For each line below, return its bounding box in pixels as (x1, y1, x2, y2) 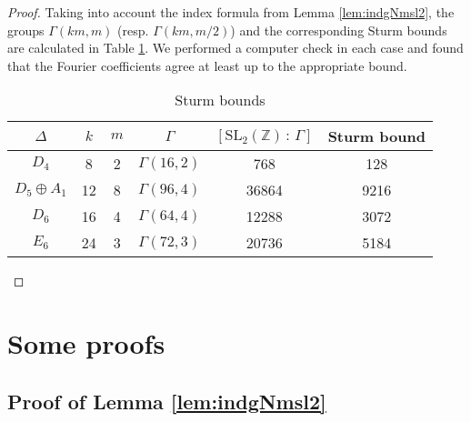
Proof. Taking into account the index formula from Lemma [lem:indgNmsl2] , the (7, 3, 455, 21)
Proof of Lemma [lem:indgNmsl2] (7, 387, 326, 415)
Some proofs (7, 325, 165, 362)
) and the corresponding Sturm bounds (230, 20, 447, 39)
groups (7, 20, 45, 39)
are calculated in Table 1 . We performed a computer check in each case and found (7, 38, 464, 57)
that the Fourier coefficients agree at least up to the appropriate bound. (7, 55, 407, 75)
